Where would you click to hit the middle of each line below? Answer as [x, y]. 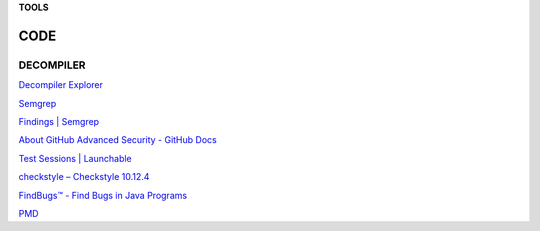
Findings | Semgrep [59, 121]
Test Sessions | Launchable [75, 158]
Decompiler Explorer [61, 85]
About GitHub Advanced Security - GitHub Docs [117, 140]
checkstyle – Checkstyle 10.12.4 [84, 177]
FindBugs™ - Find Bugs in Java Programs [103, 195]
